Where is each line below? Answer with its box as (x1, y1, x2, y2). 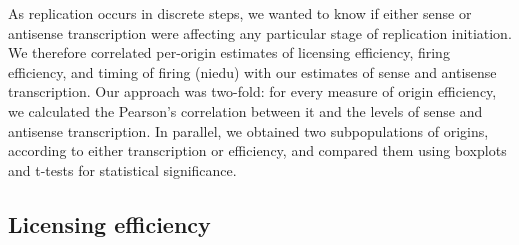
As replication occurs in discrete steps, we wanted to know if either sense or (8, 3, 472, 23)
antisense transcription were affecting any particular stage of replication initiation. (8, 22, 512, 43)
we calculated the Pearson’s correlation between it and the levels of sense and (8, 100, 483, 121)
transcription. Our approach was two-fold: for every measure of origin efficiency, (8, 81, 497, 102)
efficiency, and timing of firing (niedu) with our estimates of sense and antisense (8, 61, 497, 82)
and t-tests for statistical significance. (8, 159, 237, 180)
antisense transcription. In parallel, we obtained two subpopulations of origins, (8, 120, 489, 141)
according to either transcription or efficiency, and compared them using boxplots (8, 140, 507, 161)
